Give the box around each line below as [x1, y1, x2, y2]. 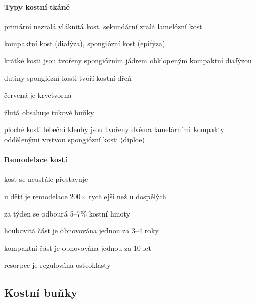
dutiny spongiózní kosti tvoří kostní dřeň [4, 72, 132, 83]
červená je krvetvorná [4, 90, 72, 100]
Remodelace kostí [4, 154, 68, 165]
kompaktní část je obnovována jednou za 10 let [4, 242, 152, 253]
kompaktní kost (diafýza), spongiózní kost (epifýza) [4, 38, 165, 49]
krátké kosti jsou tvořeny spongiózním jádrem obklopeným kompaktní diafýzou [4, 55, 252, 66]
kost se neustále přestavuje [4, 174, 88, 184]
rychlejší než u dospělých [88, 190, 166, 201]
